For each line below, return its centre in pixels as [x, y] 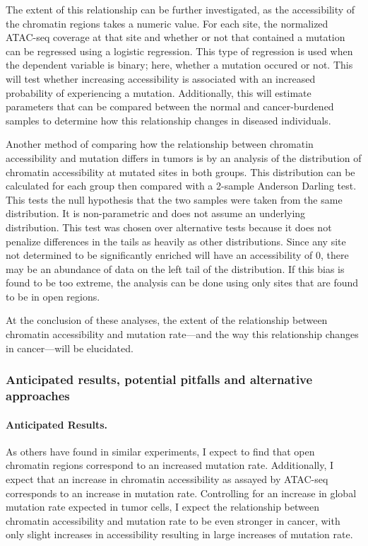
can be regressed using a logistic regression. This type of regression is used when [179, 51]
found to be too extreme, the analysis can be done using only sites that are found [182, 283]
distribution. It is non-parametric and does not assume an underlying [156, 213]
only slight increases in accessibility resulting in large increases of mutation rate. [179, 534]
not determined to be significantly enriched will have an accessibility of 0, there [177, 255]
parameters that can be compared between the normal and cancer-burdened [170, 106]
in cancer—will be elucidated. [70, 348]
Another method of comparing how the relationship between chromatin [160, 144]
